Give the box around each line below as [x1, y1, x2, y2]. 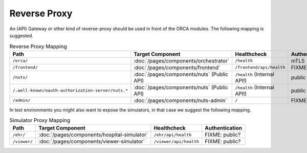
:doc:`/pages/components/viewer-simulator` [38, 138, 145, 145]
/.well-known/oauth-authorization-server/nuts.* [12, 88, 128, 93]
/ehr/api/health [153, 132, 192, 138]
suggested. [9, 32, 33, 38]
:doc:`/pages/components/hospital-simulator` [38, 131, 148, 138]
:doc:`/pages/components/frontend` [134, 64, 221, 71]
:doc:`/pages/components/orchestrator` [134, 57, 230, 64]
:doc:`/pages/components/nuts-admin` [134, 97, 227, 104]
